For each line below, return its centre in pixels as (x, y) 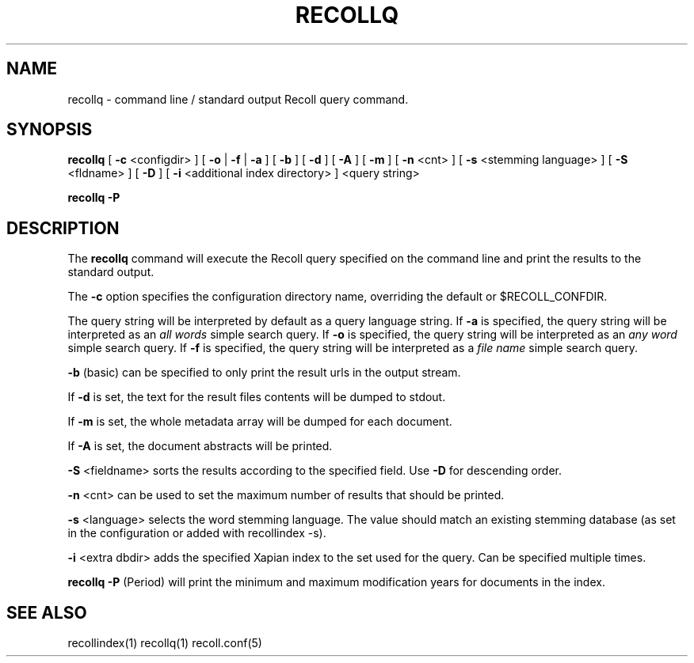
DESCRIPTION (63, 228)
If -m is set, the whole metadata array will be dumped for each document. (260, 422)
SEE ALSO (47, 612)
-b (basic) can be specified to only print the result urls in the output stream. (264, 373)
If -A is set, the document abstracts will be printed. (200, 446)
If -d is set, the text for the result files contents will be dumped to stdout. (257, 397)
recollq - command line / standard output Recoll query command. (238, 99)
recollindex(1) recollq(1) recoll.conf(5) (165, 643)
